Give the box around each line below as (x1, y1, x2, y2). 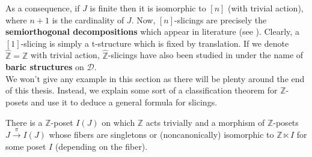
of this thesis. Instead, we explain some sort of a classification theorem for (5, 84, 278, 96)
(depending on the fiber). (55, 140, 148, 152)
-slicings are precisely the (174, 13, 267, 26)
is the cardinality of (52, 13, 124, 26)
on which (102, 116, 135, 128)
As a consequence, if (5, 2, 80, 14)
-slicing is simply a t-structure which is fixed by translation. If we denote (20, 37, 289, 49)
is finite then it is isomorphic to (90, 2, 206, 14)
